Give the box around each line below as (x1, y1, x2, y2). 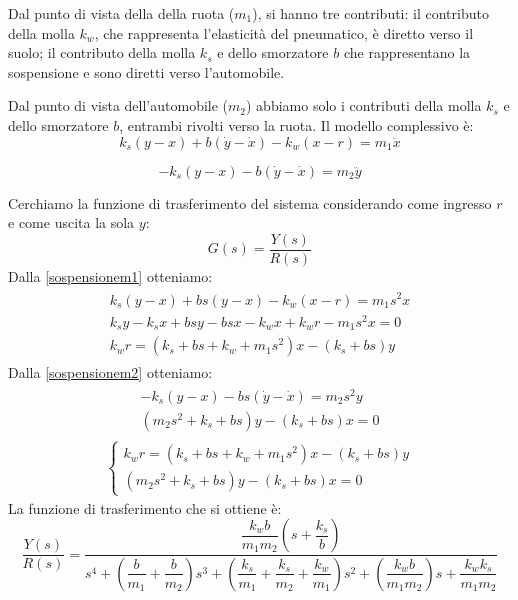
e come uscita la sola (8, 212, 135, 233)
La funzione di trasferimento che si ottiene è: (8, 497, 282, 518)
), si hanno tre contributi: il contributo (252, 3, 489, 23)
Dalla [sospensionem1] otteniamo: (8, 265, 213, 286)
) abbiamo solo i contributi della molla (246, 95, 482, 116)
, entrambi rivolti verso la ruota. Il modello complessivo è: (119, 114, 474, 135)
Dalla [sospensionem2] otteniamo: (8, 362, 213, 383)
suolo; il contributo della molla (8, 42, 196, 63)
